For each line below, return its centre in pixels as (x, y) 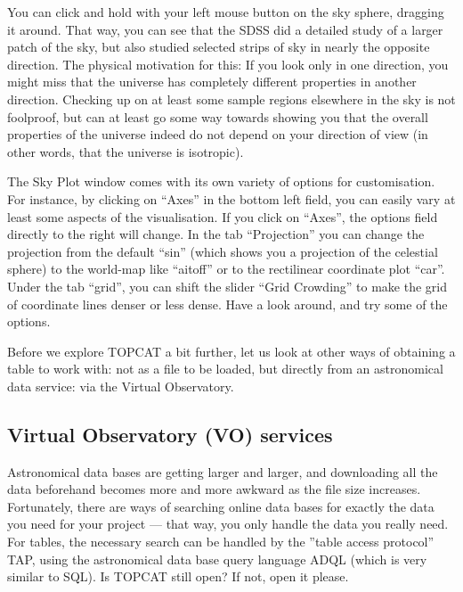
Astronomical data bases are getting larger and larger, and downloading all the (223, 471)
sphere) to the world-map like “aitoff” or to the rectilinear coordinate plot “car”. (226, 269)
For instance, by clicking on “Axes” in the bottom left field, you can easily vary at (231, 198)
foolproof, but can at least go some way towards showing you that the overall (218, 116)
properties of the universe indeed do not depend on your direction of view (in (218, 134)
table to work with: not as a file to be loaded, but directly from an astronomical (225, 369)
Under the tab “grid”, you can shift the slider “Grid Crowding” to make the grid (227, 286)
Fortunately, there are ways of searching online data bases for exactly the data (221, 506)
